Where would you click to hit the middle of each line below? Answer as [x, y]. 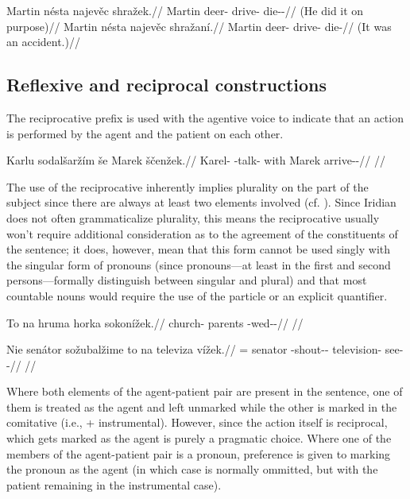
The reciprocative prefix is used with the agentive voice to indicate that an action [205, 117]
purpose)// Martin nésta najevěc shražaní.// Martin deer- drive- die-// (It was [199, 26]
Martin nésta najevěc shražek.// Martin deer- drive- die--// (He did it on [185, 10]
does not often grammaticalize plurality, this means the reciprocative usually [193, 217]
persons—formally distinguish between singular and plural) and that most [187, 280]
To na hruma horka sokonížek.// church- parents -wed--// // [155, 322]
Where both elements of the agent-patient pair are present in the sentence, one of [205, 391]
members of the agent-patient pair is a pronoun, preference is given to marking [199, 453]
